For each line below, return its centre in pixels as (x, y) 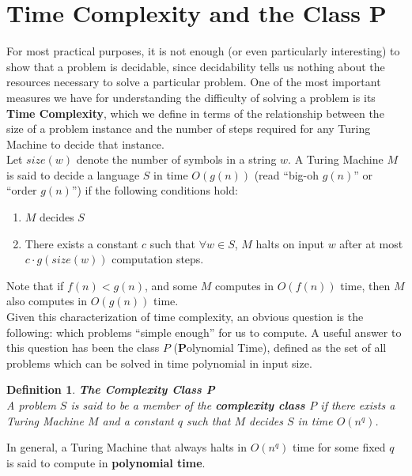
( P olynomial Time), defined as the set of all (280, 348)
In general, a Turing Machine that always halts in (127, 447)
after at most (371, 243)
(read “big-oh (287, 174)
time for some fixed (339, 447)
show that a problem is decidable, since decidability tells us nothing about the (196, 66)
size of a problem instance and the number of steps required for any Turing (189, 128)
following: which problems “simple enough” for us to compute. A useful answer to (204, 332)
